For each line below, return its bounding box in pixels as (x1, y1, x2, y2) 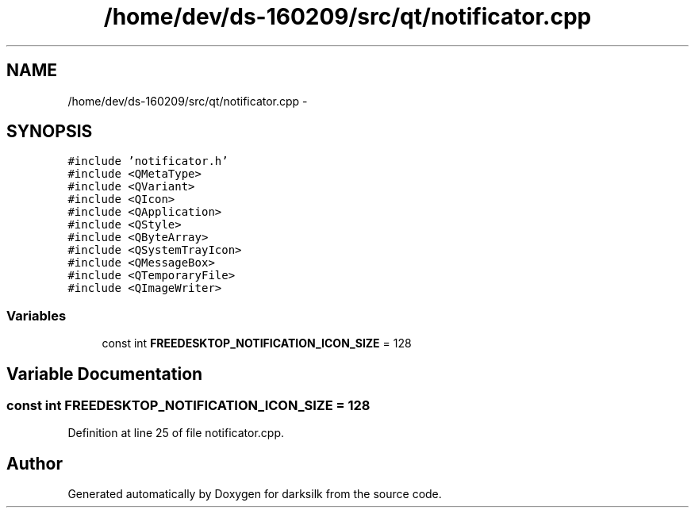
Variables (6, 307, 67, 324)
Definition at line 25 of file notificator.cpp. (67, 426, 285, 440)
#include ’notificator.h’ (67, 155, 228, 168)
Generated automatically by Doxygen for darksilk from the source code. (67, 487, 442, 501)
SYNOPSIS (6, 121, 93, 142)
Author (6, 453, 63, 474)
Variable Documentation (6, 363, 203, 384)
